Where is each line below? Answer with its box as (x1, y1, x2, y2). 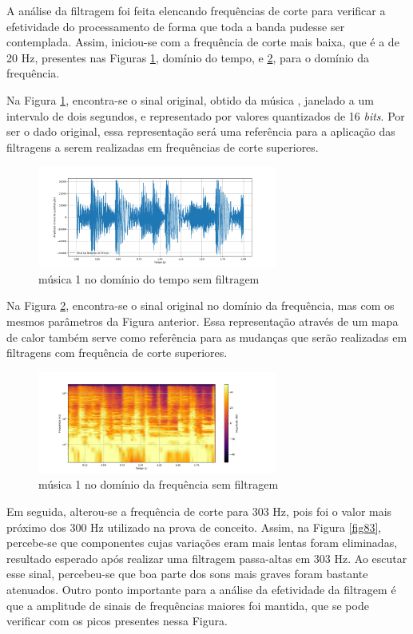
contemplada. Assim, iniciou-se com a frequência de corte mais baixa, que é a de (6, 34, 399, 50)
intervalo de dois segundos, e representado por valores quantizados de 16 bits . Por (6, 107, 405, 124)
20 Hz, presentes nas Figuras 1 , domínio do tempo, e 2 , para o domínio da (6, 49, 370, 65)
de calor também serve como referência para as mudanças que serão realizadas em (6, 328, 407, 345)
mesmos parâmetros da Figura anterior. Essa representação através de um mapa (6, 313, 399, 330)
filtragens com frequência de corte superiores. (6, 344, 228, 361)
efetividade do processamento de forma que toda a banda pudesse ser (6, 18, 345, 34)
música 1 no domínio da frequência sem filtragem (38, 476, 279, 493)
